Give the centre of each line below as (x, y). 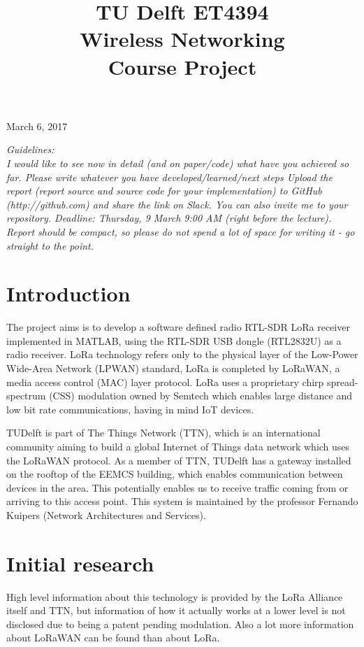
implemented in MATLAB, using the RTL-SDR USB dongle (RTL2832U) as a (174, 340)
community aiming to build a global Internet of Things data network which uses (178, 446)
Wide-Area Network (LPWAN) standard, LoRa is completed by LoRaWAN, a (173, 368)
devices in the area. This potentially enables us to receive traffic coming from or (177, 487)
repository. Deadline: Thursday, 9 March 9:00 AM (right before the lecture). (169, 218)
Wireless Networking (182, 39)
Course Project (182, 66)
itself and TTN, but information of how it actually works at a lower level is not (176, 610)
